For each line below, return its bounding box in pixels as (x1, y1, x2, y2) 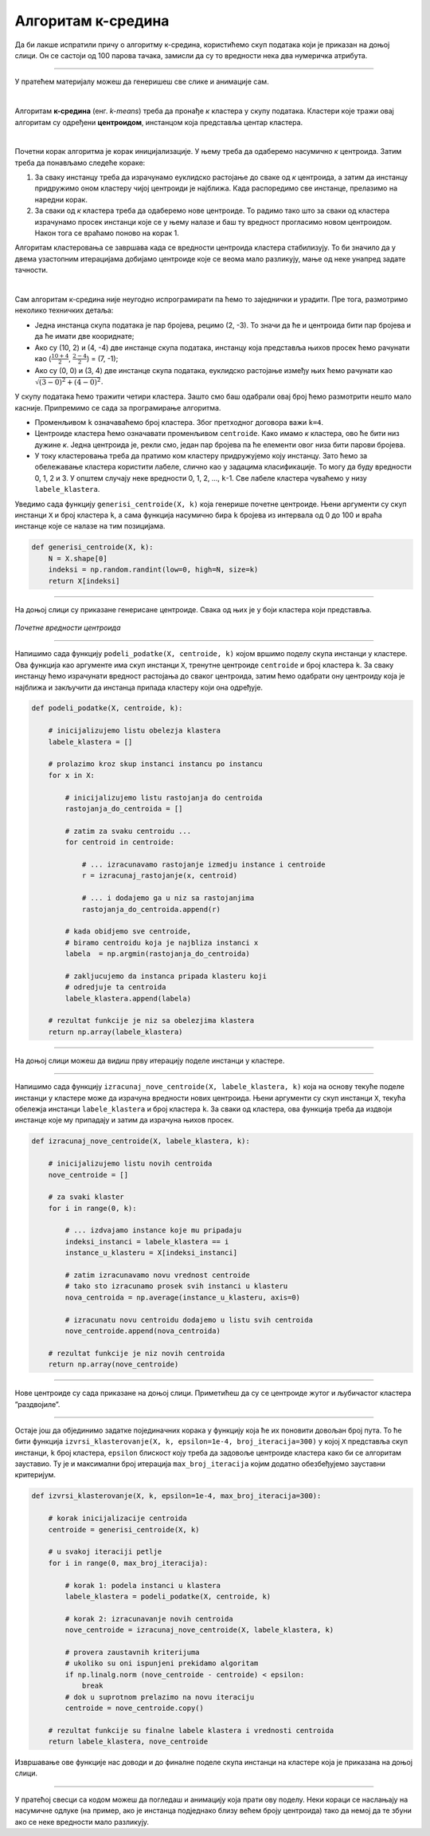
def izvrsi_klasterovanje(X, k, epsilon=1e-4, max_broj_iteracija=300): (31, 1492, 322, 1500)
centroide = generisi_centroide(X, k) (48, 1525, 200, 1534)
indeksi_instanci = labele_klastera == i (64, 1236, 229, 1246)
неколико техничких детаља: (14, 305, 114, 315)
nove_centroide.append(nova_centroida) (64, 1326, 221, 1335)
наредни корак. (34, 195, 88, 204)
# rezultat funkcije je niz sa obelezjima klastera (48, 1016, 255, 1025)
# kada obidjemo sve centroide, (64, 927, 191, 936)
